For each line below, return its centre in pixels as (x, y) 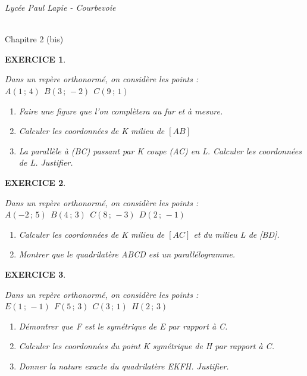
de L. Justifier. (46, 162)
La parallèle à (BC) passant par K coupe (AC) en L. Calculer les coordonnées (160, 150)
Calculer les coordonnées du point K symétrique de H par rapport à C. (146, 346)
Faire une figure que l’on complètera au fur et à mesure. (121, 111)
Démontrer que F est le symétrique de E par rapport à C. (123, 326)
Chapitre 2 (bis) (34, 39)
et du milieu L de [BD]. (236, 234)
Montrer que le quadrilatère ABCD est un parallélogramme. (127, 254)
